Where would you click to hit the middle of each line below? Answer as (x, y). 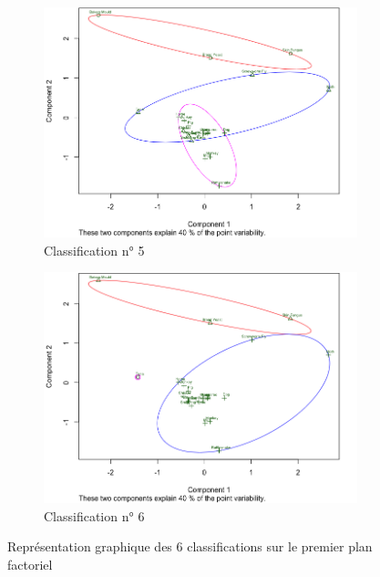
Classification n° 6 (94, 515)
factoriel (30, 564)
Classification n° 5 (94, 250)
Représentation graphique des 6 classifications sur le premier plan (190, 546)
